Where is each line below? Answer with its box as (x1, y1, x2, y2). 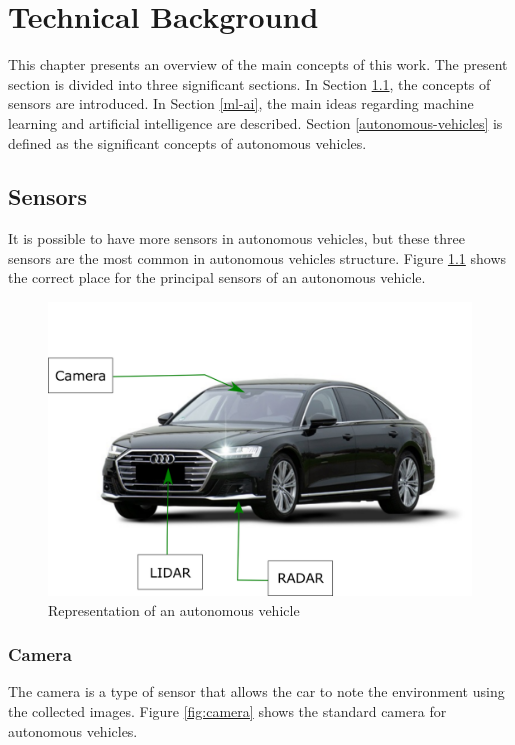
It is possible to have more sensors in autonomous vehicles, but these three (8, 228, 465, 249)
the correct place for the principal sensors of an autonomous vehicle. (8, 267, 426, 288)
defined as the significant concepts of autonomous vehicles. (8, 132, 367, 153)
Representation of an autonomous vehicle (48, 599, 300, 620)
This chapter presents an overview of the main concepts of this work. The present (8, 54, 508, 75)
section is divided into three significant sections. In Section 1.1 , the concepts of (8, 73, 491, 94)
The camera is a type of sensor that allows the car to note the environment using (8, 681, 505, 702)
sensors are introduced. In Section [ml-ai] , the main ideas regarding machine (8, 93, 474, 114)
